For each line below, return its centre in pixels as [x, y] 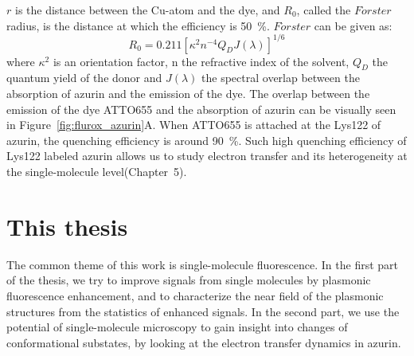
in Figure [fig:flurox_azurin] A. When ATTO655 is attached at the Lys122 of [194, 125]
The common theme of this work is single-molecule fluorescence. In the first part [203, 264]
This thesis [67, 226]
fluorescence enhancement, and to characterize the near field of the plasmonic [195, 295]
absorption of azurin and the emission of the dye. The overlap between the [188, 94]
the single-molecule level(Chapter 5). [97, 172]
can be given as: [353, 25]
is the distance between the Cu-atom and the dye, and [147, 10]
